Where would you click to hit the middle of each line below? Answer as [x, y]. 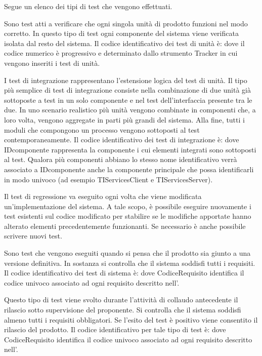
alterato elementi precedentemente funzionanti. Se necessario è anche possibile [125, 226]
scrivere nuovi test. [33, 236]
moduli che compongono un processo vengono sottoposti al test [102, 129]
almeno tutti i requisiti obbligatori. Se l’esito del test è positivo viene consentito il [131, 319]
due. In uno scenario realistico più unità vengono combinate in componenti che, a [130, 110]
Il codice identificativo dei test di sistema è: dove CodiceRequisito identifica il [124, 273]
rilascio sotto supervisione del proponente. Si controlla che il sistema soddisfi [123, 310]
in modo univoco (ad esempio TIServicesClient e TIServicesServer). [108, 179]
